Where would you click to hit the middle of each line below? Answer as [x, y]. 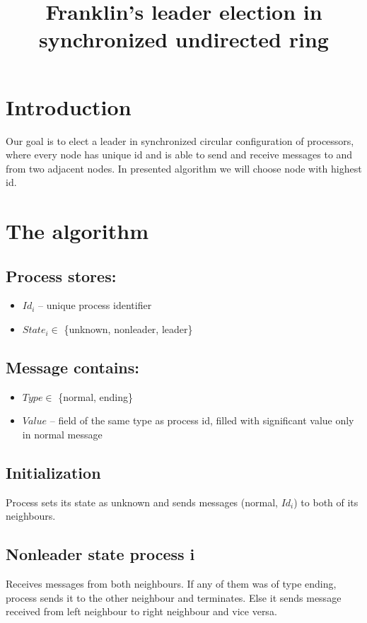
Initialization [53, 473]
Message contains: [73, 367]
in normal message [62, 435]
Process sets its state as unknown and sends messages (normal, [142, 502]
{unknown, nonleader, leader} [128, 329]
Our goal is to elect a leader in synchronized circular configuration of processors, [180, 140]
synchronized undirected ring [184, 39]
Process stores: [61, 275]
